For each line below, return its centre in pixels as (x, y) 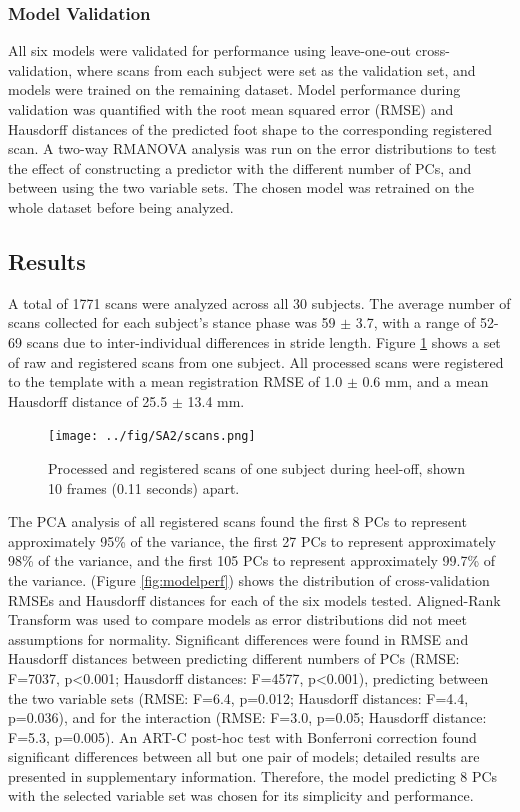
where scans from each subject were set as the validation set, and (276, 69)
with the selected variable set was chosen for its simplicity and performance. (241, 795)
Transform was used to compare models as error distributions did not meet (237, 619)
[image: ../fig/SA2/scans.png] (152, 436)
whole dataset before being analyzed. (121, 206)
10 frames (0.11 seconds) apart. (144, 487)
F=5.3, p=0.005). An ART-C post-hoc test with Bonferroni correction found (242, 736)
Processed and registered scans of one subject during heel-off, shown (256, 467)
